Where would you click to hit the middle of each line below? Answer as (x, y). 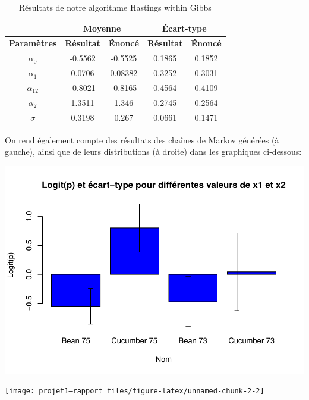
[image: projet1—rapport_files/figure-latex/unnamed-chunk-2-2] (135, 391)
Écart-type (184, 28)
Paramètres (33, 43)
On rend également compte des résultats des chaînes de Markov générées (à (142, 140)
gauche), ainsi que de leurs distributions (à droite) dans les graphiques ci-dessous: (153, 151)
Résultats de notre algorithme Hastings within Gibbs (115, 7)
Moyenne (102, 28)
